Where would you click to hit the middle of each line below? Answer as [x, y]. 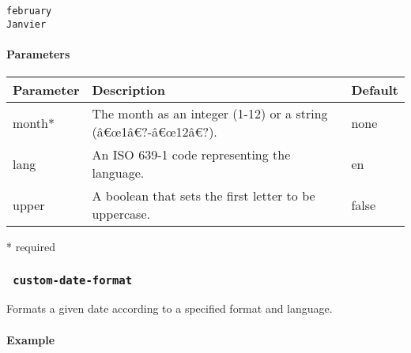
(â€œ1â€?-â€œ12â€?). [155, 132]
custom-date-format [73, 280]
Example [31, 339]
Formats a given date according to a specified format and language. [170, 308]
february [29, 11]
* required [31, 247]
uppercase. [121, 214]
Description [129, 90]
